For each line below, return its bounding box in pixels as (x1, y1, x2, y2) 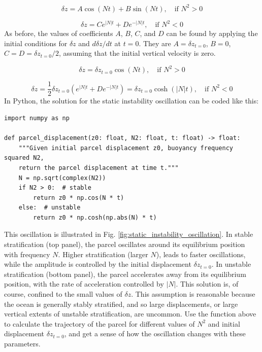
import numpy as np (4, 114, 70, 122)
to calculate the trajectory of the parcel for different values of (4, 318, 195, 329)
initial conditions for (4, 38, 68, 48)
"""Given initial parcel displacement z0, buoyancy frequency (18, 144, 234, 152)
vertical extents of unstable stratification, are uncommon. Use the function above (4, 308, 256, 319)
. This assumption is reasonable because (131, 289, 255, 299)
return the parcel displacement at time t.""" (18, 164, 179, 171)
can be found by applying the (166, 28, 258, 38)
